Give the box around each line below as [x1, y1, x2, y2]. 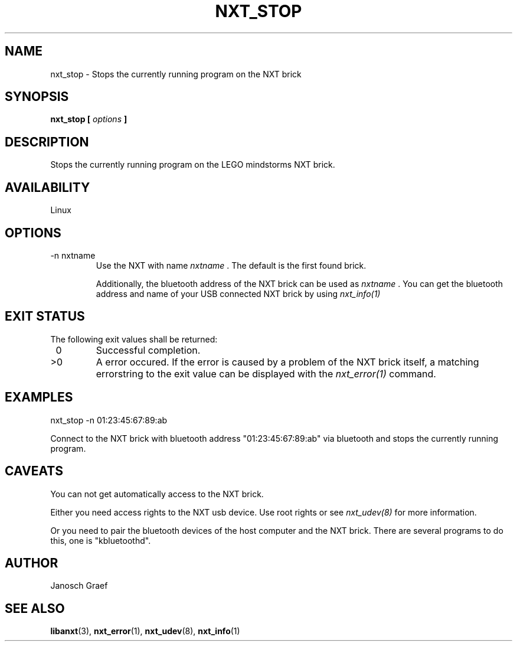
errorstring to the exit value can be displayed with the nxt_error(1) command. [96, 367, 436, 380]
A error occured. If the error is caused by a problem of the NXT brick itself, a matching [96, 355, 479, 368]
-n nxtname [50, 250, 96, 260]
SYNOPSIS [5, 89, 69, 105]
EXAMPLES [5, 390, 73, 405]
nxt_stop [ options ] [50, 114, 127, 125]
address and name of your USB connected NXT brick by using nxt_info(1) [96, 288, 381, 299]
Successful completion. [96, 344, 201, 356]
